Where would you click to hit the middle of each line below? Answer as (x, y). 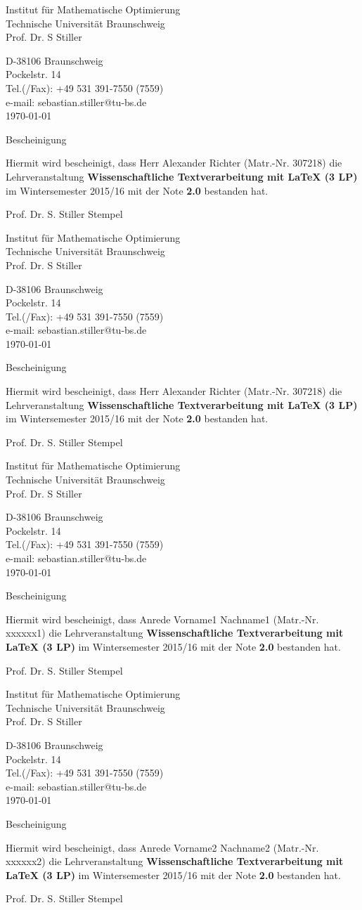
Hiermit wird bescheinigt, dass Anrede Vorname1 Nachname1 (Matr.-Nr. (162, 619)
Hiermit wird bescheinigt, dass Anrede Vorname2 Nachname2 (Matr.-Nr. (162, 847)
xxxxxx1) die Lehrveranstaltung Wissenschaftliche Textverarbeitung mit (175, 633)
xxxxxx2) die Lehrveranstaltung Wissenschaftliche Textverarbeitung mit (175, 861)
